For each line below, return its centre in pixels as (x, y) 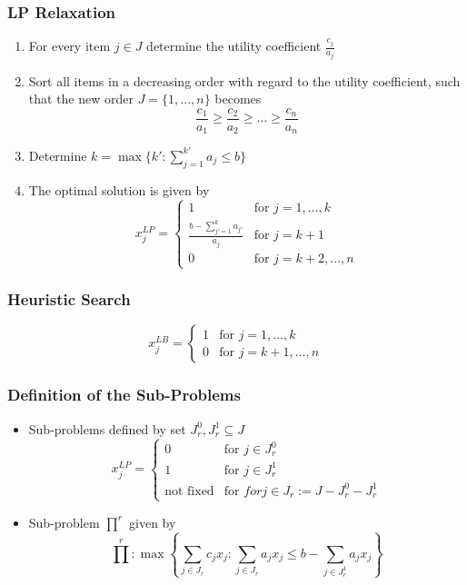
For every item (70, 46)
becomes (238, 99)
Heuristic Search (69, 299)
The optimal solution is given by (119, 189)
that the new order (81, 99)
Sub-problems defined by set (107, 428)
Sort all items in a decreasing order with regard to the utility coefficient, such (244, 80)
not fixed (189, 491)
